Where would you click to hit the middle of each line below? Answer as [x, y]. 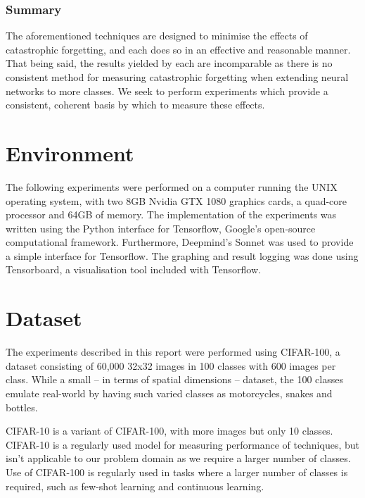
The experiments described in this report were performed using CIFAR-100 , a [173, 352]
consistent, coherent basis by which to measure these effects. [135, 105]
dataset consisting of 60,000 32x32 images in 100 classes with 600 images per [171, 365]
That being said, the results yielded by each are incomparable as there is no [169, 63]
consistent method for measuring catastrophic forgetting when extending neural [177, 77]
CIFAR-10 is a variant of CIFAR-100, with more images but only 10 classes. [169, 431]
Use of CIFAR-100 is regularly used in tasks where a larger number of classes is [177, 472]
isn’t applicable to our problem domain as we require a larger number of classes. [178, 458]
